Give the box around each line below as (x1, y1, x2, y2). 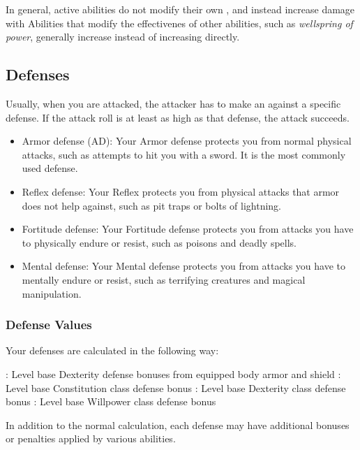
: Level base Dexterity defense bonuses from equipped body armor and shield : (6, 366, 341, 381)
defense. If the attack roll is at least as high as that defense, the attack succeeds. (6, 110, 350, 124)
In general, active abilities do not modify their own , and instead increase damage (6, 2, 355, 16)
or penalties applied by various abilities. (6, 431, 176, 446)
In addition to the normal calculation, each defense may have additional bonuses (6, 417, 350, 432)
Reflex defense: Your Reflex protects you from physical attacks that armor (22, 184, 340, 198)
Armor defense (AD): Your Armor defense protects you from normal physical (22, 133, 352, 148)
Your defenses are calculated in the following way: (6, 343, 219, 358)
